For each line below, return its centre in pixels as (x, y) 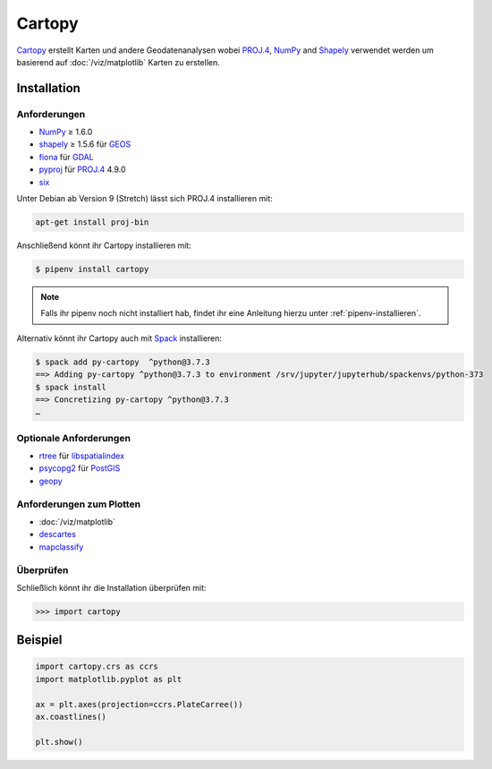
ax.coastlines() (71, 717)
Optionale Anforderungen (74, 438)
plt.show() (59, 742)
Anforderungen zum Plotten (79, 504)
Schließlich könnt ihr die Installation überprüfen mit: (111, 587)
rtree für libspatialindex (82, 456)
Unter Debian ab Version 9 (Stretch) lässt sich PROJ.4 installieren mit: (144, 199)
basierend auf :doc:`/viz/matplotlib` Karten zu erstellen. (119, 62)
